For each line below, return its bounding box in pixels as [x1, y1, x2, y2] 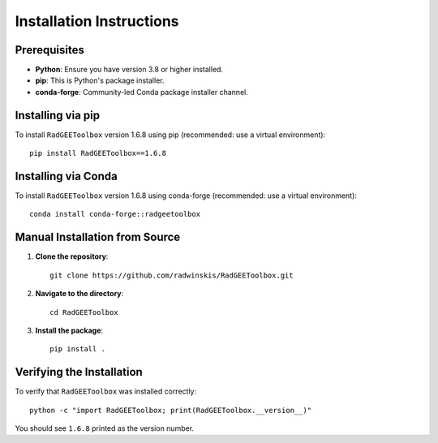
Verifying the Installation [15, 365, 144, 379]
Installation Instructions [15, 12, 179, 30]
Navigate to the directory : [35, 289, 124, 299]
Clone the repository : [35, 252, 109, 261]
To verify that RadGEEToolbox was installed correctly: [15, 386, 197, 397]
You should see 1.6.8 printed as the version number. [15, 423, 195, 433]
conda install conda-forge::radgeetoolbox [29, 209, 201, 219]
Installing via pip [15, 108, 101, 122]
